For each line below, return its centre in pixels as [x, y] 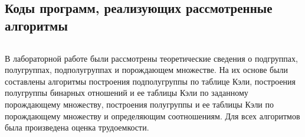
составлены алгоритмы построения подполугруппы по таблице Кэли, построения [150, 81]
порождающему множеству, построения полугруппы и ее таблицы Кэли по [140, 104]
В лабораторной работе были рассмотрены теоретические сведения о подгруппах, [151, 58]
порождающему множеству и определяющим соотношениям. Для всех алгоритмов [152, 116]
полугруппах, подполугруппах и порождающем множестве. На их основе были [147, 70]
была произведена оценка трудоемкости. [77, 127]
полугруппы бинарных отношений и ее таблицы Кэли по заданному [127, 93]
